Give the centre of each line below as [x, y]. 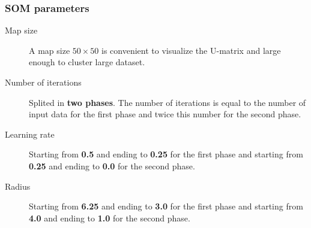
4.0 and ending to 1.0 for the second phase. [110, 218]
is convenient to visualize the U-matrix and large [191, 50]
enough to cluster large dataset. [87, 62]
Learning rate [30, 134]
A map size [50, 50]
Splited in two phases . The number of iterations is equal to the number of [168, 102]
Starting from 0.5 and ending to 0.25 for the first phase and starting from [166, 154]
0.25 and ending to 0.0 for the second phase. [112, 165]
